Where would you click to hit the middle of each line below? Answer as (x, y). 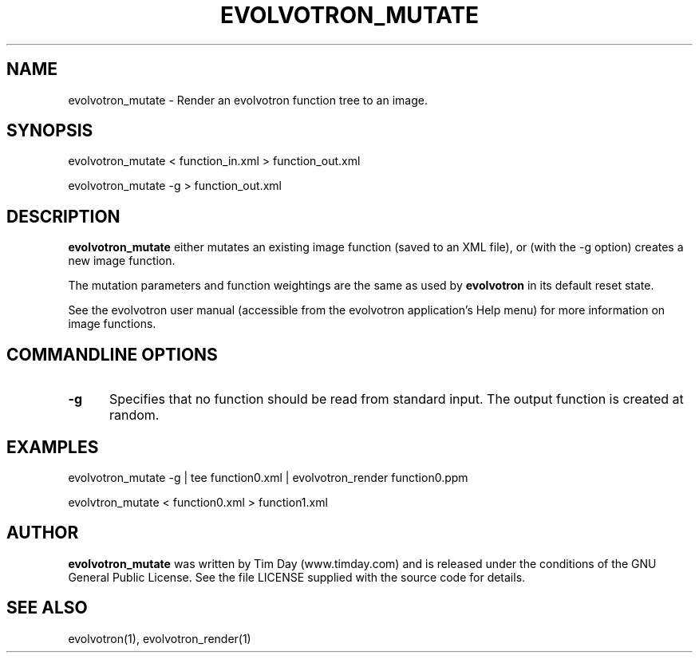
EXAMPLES (53, 447)
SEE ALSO (47, 608)
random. (134, 415)
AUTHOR (43, 533)
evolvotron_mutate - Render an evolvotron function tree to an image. (248, 100)
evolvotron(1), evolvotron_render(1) (160, 638)
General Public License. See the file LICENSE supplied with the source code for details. (297, 577)
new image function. (122, 261)
